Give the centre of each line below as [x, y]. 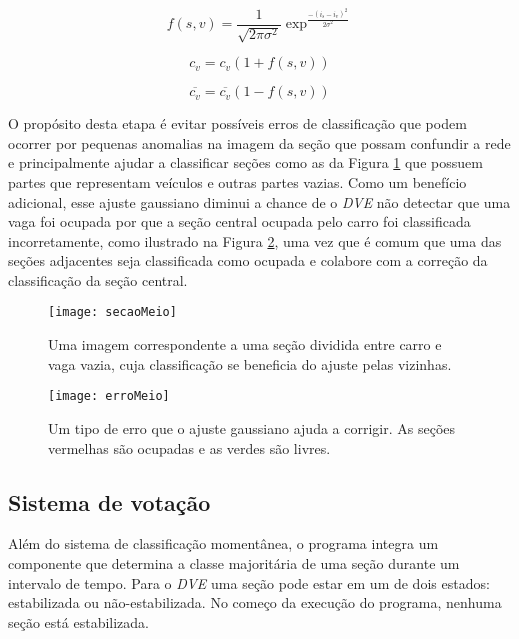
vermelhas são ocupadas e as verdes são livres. [189, 447]
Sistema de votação [109, 501]
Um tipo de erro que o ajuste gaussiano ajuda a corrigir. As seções [252, 427]
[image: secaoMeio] [112, 312]
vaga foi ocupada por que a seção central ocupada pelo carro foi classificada [239, 221]
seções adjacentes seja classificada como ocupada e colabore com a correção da [248, 260]
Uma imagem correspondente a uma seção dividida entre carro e [245, 344]
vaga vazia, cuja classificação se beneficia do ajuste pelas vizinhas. [250, 363]
